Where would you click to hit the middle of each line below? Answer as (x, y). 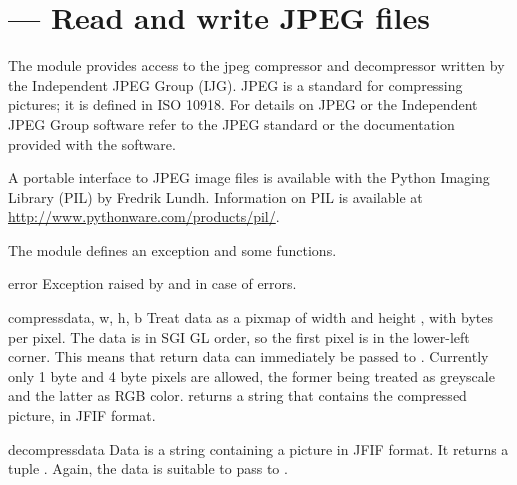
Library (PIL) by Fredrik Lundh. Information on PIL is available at (215, 196)
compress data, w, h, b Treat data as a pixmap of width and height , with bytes (250, 317)
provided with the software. (92, 143)
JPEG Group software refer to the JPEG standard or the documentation (231, 123)
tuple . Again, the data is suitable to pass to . (148, 468)
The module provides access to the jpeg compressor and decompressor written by (256, 65)
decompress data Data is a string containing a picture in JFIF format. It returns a (258, 448)
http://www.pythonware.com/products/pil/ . (144, 216)
